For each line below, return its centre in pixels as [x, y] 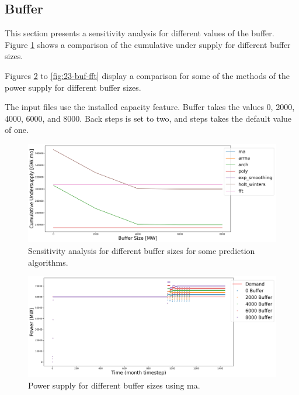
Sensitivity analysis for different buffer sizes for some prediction [142, 251]
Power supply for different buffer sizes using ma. [114, 385]
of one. [17, 130]
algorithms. [48, 262]
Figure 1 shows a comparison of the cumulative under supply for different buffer [148, 44]
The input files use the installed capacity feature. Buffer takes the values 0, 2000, [150, 107]
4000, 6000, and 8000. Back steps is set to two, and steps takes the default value [148, 118]
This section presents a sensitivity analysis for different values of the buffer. [140, 33]
